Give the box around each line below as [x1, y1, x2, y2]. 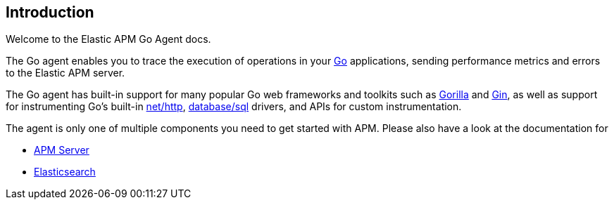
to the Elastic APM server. [6, 67, 125, 79]
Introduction [6, 4, 94, 21]
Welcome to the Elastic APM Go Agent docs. [6, 33, 211, 46]
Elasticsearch [34, 166, 96, 178]
